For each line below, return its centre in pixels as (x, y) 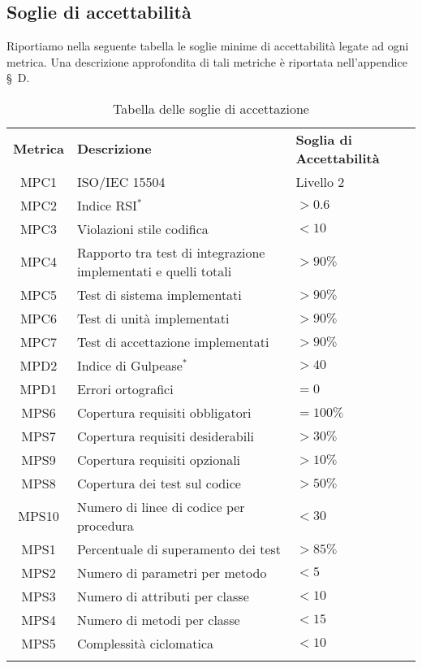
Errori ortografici (125, 388)
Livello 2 (320, 181)
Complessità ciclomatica (145, 643)
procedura (105, 525)
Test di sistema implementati (159, 294)
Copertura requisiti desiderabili (166, 436)
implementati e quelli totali (154, 271)
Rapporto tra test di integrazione (171, 252)
